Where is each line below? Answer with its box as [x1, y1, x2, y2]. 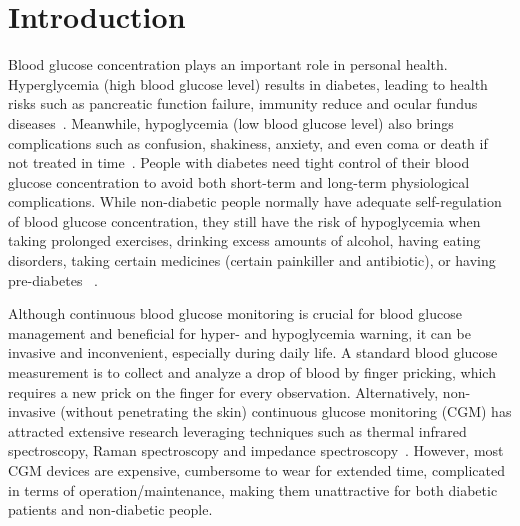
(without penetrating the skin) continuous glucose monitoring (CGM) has [60, 401, 512, 422]
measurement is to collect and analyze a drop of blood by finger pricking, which [8, 362, 496, 383]
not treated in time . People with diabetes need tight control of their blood [8, 152, 470, 173]
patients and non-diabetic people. [8, 499, 213, 520]
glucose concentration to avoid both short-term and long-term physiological [8, 171, 470, 192]
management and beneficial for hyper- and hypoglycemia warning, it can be [8, 322, 471, 343]
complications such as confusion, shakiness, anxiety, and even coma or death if [8, 132, 488, 153]
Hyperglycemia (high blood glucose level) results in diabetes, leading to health [8, 73, 488, 94]
